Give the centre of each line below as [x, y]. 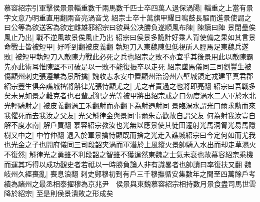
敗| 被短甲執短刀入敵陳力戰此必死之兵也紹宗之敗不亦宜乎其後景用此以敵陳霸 [129, 56]
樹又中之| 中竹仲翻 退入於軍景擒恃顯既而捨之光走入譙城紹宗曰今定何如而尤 [126, 134]
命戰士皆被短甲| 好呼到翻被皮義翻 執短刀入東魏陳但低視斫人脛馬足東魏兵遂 [126, 47]
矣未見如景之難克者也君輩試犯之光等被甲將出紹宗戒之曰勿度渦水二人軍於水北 [130, 96]
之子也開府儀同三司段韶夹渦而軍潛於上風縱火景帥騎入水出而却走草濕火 [140, 144]
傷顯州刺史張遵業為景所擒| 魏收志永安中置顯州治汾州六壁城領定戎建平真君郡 [129, 76]
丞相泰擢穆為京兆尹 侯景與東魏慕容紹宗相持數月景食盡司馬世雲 [151, 183]
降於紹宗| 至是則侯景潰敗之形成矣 [59, 193]
